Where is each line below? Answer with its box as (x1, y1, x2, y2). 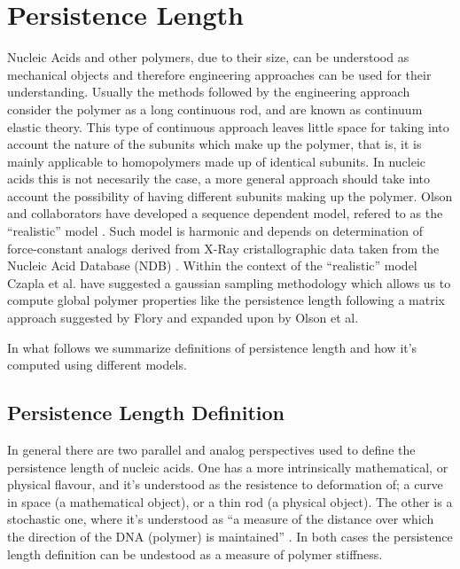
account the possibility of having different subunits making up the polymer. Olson (7, 186, 453, 205)
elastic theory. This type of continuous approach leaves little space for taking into (7, 117, 449, 136)
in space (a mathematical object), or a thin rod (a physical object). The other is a (7, 492, 453, 511)
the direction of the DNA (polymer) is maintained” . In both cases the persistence (7, 526, 453, 545)
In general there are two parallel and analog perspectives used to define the (7, 440, 416, 459)
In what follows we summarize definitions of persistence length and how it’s (7, 338, 417, 356)
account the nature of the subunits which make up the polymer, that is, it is (7, 135, 422, 153)
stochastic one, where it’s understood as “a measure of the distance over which (7, 510, 434, 528)
